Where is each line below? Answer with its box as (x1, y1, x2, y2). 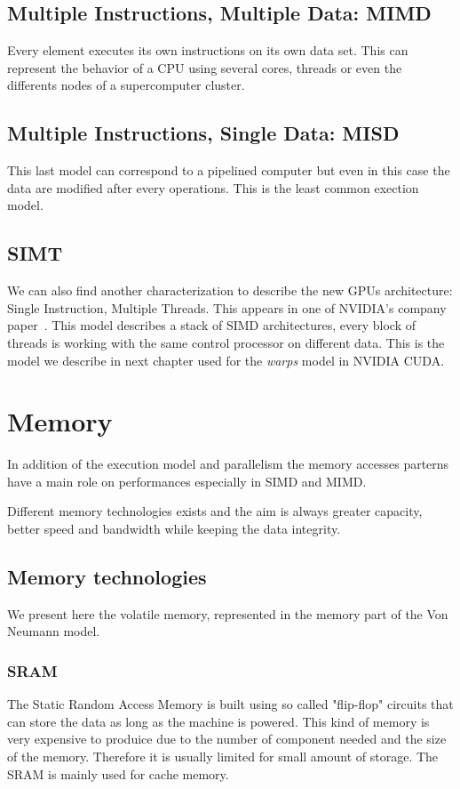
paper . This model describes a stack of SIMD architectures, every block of (7, 316, 416, 334)
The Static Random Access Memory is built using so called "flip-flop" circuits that (7, 695, 454, 713)
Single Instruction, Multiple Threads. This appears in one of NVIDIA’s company (7, 298, 447, 317)
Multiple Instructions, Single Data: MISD (7, 119, 400, 147)
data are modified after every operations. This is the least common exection (7, 178, 419, 197)
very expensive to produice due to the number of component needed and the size (7, 729, 447, 748)
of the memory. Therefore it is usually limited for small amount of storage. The (7, 747, 439, 766)
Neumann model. (7, 622, 100, 640)
